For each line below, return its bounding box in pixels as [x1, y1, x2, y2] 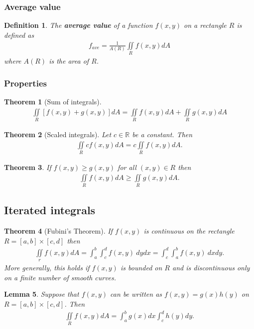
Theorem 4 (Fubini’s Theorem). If [4, 226, 113, 236]
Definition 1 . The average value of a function [4, 20, 153, 30]
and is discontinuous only [172, 262, 250, 273]
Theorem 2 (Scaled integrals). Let [4, 129, 112, 140]
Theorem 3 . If [4, 162, 51, 172]
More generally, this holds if [4, 262, 90, 273]
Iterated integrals [4, 202, 96, 218]
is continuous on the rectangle [143, 226, 235, 236]
